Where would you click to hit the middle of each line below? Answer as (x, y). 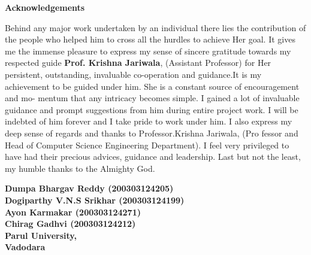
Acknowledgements (45, 7)
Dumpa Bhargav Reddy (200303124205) (89, 188)
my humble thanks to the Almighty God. (80, 168)
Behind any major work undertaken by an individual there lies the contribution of (155, 27)
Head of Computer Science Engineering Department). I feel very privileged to (147, 145)
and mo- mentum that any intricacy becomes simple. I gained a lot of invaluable (152, 98)
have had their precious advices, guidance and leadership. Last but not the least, (153, 157)
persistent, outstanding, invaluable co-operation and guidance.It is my (133, 74)
